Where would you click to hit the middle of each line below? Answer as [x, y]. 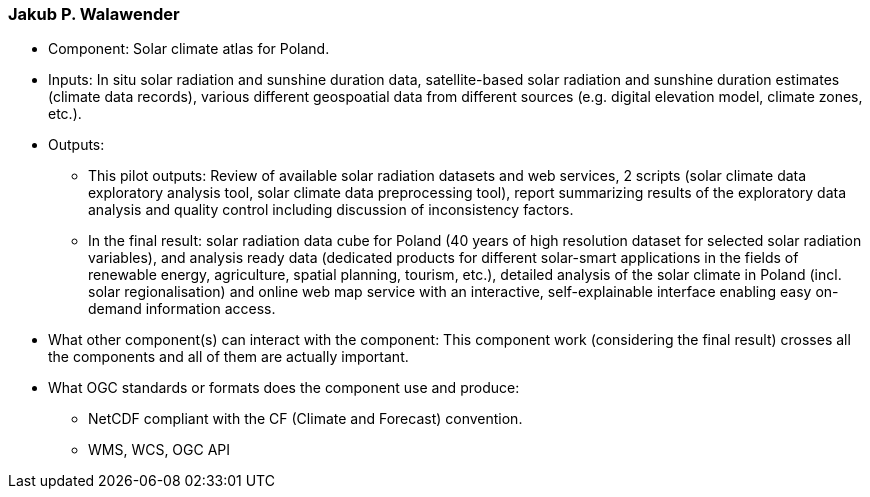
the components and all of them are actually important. [228, 357]
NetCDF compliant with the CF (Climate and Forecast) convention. [305, 419]
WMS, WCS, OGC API [159, 450]
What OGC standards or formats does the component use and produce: [284, 388]
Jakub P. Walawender [94, 14]
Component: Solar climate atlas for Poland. [189, 49]
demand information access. [182, 309]
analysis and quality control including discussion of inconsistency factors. [331, 210]
